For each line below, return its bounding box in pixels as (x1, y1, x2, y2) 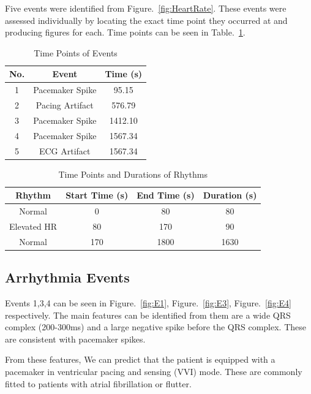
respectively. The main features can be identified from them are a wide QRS (5, 308, 291, 321)
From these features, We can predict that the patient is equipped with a (5, 353, 275, 366)
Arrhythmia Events (5, 268, 130, 287)
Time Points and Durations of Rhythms (58, 167, 208, 180)
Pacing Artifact (36, 99, 94, 112)
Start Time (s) (66, 189, 129, 202)
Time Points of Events (34, 46, 118, 59)
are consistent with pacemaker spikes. (5, 332, 146, 345)
